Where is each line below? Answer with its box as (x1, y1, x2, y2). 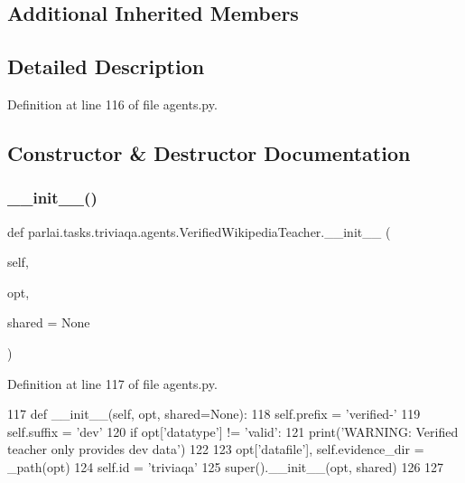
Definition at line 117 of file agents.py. (7, 374, 218, 393)
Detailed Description (7, 52, 205, 80)
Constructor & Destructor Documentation (7, 138, 411, 166)
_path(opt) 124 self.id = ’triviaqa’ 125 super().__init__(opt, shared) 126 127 (7, 457, 444, 476)
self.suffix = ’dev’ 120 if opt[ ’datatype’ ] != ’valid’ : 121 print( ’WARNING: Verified (7, 421, 459, 440)
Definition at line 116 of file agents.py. (7, 94, 218, 113)
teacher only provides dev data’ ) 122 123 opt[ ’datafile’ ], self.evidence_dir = (7, 440, 424, 459)
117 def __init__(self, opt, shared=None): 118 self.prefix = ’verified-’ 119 (7, 404, 421, 423)
